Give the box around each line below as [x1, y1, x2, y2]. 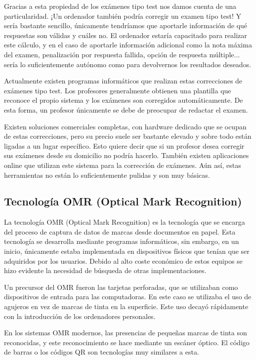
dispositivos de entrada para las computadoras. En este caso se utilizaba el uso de [4, 291, 252, 302]
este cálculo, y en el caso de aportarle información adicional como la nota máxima [4, 40, 252, 50]
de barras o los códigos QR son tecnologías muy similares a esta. [4, 347, 199, 357]
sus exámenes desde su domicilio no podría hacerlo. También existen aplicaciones [4, 150, 249, 160]
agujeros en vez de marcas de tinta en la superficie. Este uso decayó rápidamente [4, 301, 249, 312]
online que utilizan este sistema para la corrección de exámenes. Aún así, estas [4, 160, 241, 170]
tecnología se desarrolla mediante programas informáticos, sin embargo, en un [4, 236, 239, 246]
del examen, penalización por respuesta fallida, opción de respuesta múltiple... [4, 49, 240, 59]
